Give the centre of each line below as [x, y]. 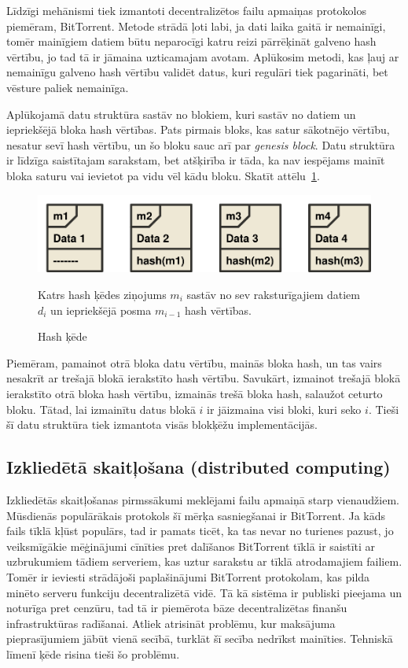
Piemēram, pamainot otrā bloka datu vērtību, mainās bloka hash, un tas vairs [194, 362]
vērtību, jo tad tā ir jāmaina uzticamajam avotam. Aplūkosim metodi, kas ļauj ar [203, 56]
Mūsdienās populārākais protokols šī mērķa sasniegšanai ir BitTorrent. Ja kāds [196, 515]
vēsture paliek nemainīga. [68, 87]
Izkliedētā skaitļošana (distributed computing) [198, 467]
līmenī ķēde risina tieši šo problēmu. [93, 653]
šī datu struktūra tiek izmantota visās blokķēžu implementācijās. [162, 424]
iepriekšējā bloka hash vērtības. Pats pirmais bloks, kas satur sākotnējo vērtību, [198, 129]
